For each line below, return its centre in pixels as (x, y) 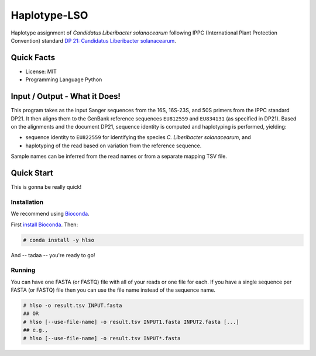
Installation (27, 202)
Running (23, 270)
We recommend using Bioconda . (50, 214)
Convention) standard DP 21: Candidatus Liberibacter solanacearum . (94, 40)
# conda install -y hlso (59, 240)
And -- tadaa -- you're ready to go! (53, 255)
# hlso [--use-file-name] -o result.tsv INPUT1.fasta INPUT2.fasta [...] (131, 322)
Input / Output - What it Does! (66, 96)
